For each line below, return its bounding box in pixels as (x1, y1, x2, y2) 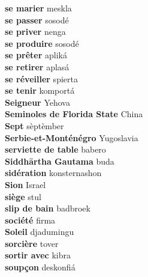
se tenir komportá (5, 84, 75, 97)
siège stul (5, 190, 41, 202)
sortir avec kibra (5, 249, 71, 261)
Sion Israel (5, 178, 46, 190)
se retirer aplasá (5, 60, 70, 73)
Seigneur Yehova (5, 96, 70, 108)
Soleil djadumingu (5, 225, 74, 238)
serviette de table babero (5, 143, 106, 156)
